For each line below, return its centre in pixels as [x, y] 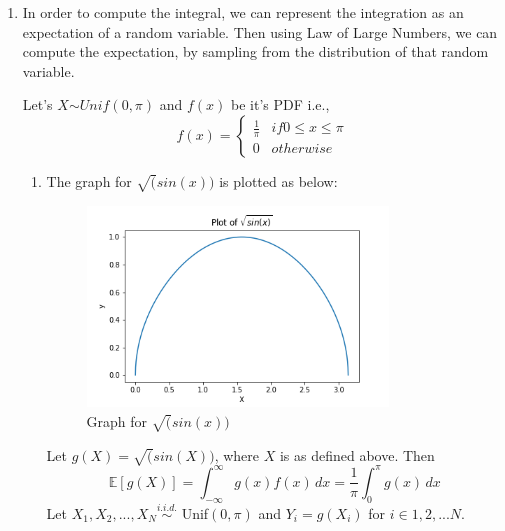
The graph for [89, 180]
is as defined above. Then [357, 454]
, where [237, 454]
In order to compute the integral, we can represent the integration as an [243, 12]
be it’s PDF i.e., [280, 104]
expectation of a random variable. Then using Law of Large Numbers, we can [260, 31]
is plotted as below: [278, 180]
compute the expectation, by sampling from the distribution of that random [255, 51]
